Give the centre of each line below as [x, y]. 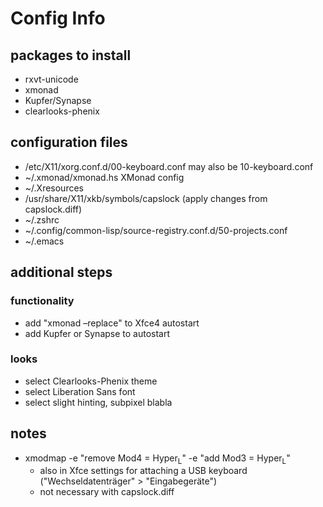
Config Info [58, 18]
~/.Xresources [54, 188]
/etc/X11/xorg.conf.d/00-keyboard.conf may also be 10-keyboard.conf [169, 166]
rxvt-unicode [51, 79]
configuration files [69, 142]
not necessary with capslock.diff [107, 492]
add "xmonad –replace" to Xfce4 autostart [112, 323]
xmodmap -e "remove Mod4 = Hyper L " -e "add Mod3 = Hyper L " [157, 459]
